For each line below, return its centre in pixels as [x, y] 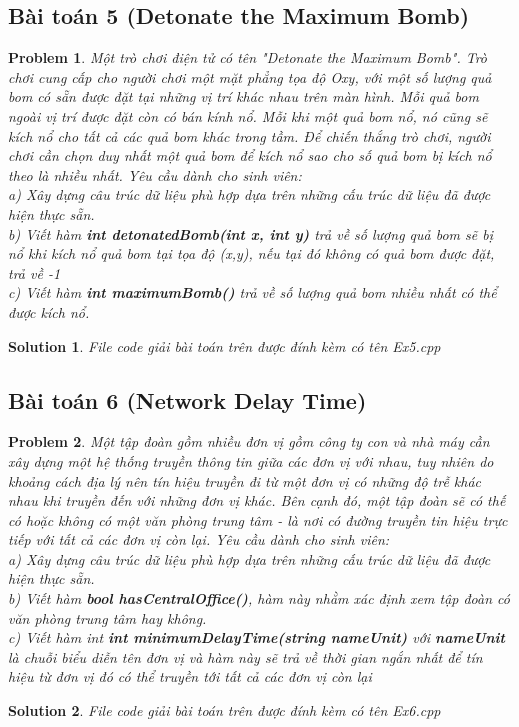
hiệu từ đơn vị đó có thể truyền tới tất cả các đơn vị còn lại [190, 676]
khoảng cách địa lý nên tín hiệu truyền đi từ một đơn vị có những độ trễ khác [245, 480]
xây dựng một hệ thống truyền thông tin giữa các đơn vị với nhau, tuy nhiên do [251, 460]
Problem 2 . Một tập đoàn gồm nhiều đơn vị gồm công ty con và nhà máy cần [249, 441]
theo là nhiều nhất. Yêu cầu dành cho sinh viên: [155, 174]
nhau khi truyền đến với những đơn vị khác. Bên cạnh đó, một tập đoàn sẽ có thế [257, 500]
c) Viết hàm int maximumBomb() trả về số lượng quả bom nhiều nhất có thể [252, 292]
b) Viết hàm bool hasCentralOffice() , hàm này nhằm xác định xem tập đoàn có [259, 598]
